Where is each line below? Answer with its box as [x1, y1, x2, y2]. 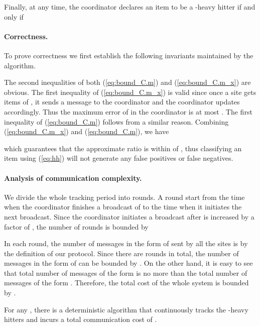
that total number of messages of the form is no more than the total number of [4, 267, 247, 278]
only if [4, 11, 24, 22]
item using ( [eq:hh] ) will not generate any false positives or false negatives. [4, 153, 233, 163]
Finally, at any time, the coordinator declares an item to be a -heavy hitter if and [4, 2, 255, 12]
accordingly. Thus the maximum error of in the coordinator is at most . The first [4, 106, 252, 117]
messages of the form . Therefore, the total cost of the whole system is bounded [4, 277, 249, 288]
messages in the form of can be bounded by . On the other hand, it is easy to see [4, 258, 253, 268]
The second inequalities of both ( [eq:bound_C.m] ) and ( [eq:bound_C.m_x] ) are [4, 77, 251, 87]
